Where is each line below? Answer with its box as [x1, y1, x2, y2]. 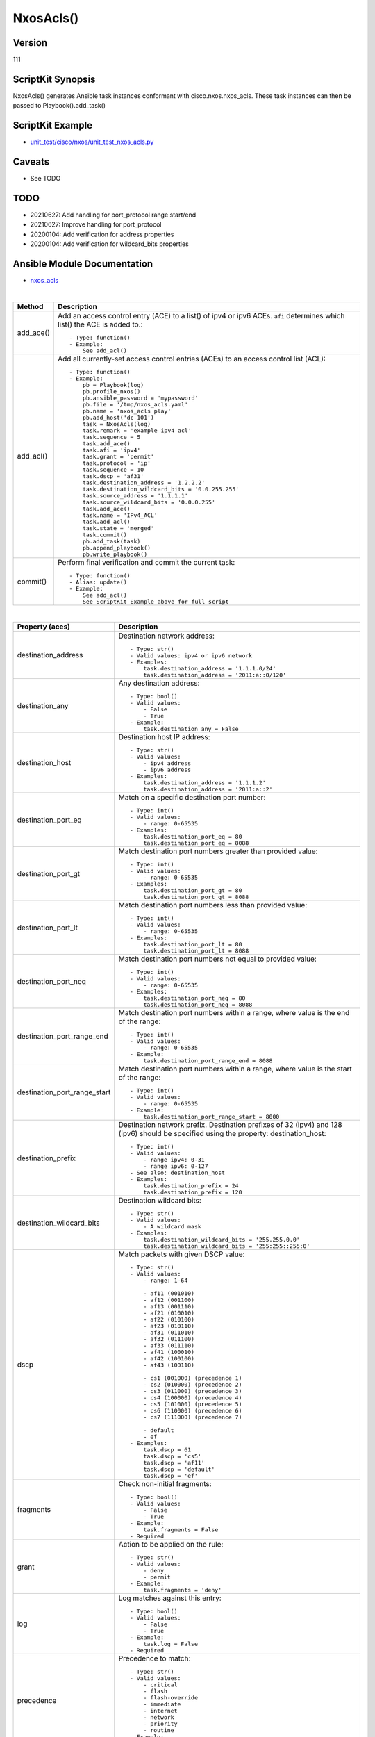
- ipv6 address [143, 766, 192, 774]
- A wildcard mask [143, 1223, 201, 1230]
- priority [143, 1720, 178, 1728]
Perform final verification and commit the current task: [58, 557, 235, 567]
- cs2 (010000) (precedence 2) [143, 1381, 242, 1389]
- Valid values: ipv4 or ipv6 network [129, 652, 253, 659]
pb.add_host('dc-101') [82, 413, 154, 421]
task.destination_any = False [143, 725, 239, 733]
